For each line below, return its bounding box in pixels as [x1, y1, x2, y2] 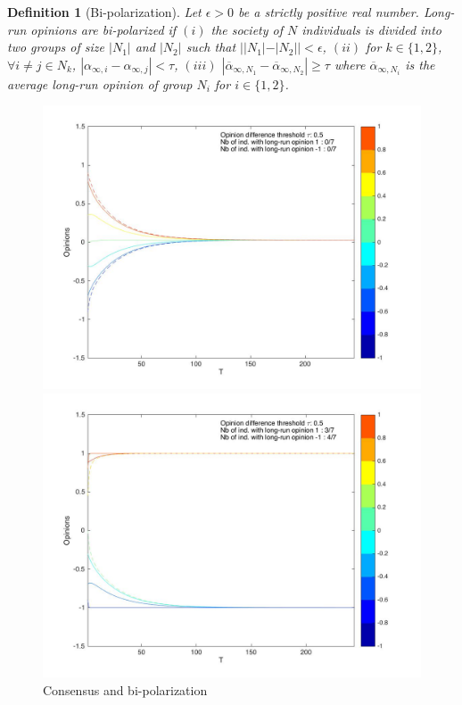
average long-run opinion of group [7, 74, 193, 93]
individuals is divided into [301, 20, 442, 38]
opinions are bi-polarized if [30, 20, 177, 38]
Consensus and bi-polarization [43, 680, 208, 699]
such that [186, 37, 236, 56]
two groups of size [7, 37, 104, 56]
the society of [210, 20, 283, 38]
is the [405, 54, 435, 73]
